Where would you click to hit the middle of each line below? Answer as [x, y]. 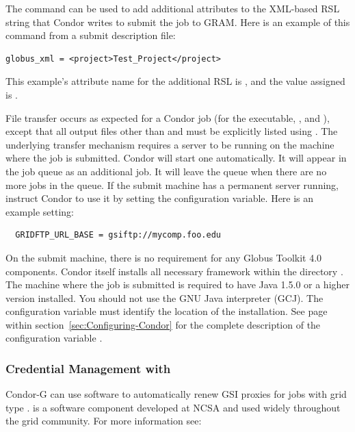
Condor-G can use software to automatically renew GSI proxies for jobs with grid [176, 394]
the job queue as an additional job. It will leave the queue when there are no [166, 171]
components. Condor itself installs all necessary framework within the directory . [174, 271]
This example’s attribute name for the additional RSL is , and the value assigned [175, 81]
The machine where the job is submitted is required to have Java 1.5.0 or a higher [178, 284]
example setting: [40, 211]
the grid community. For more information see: [104, 421]
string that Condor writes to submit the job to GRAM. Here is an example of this [178, 22]
